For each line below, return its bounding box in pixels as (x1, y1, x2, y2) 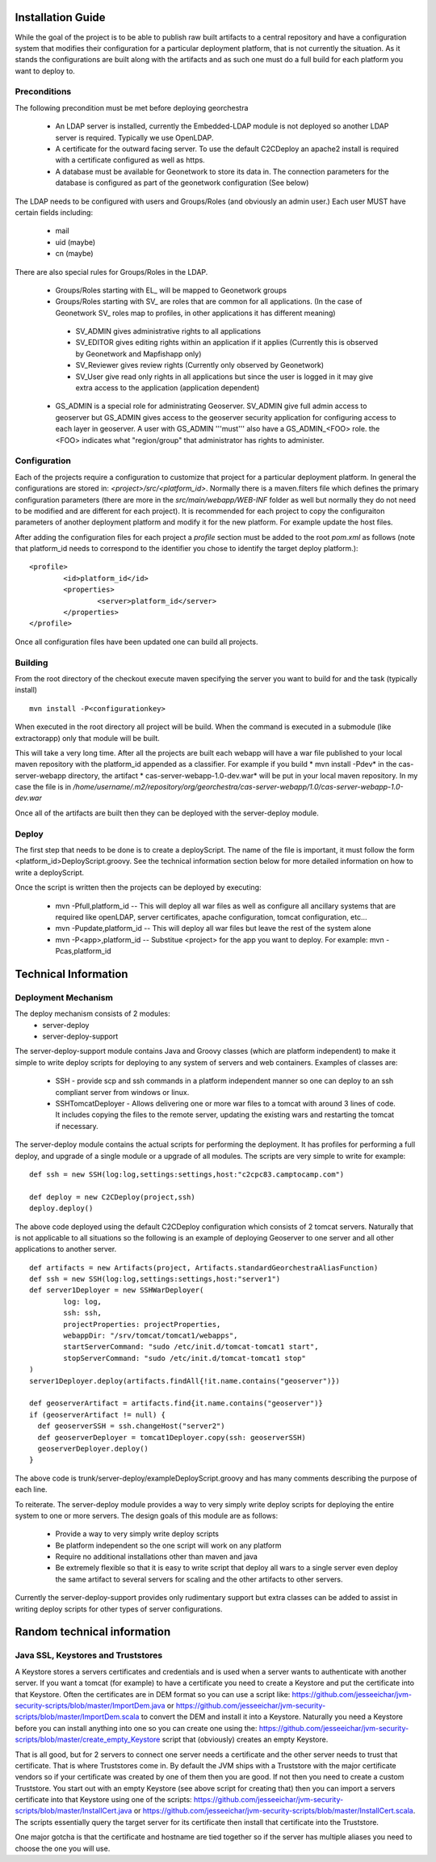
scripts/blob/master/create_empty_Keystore (15, 1734, 161, 1745)
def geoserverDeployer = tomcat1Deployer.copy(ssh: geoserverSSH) (37, 1433, 306, 1442)
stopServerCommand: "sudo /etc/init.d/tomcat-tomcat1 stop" (63, 1354, 306, 1363)
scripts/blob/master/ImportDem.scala (15, 1712, 140, 1721)
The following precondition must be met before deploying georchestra (15, 103, 249, 112)
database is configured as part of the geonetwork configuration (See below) (55, 178, 309, 187)
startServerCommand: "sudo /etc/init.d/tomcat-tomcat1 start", (63, 1342, 319, 1351)
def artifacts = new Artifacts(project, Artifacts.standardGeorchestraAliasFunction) (29, 1263, 379, 1272)
